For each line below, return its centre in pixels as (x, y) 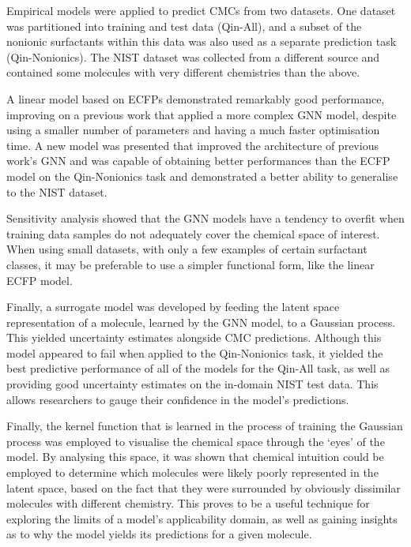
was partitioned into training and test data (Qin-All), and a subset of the (184, 26)
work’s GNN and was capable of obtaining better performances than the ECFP (198, 161)
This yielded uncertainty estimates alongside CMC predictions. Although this (194, 337)
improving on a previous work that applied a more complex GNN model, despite (202, 114)
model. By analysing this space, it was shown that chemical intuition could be (195, 457)
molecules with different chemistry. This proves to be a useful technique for (188, 503)
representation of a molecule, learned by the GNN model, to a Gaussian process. (201, 322)
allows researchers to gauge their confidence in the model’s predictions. (178, 399)
